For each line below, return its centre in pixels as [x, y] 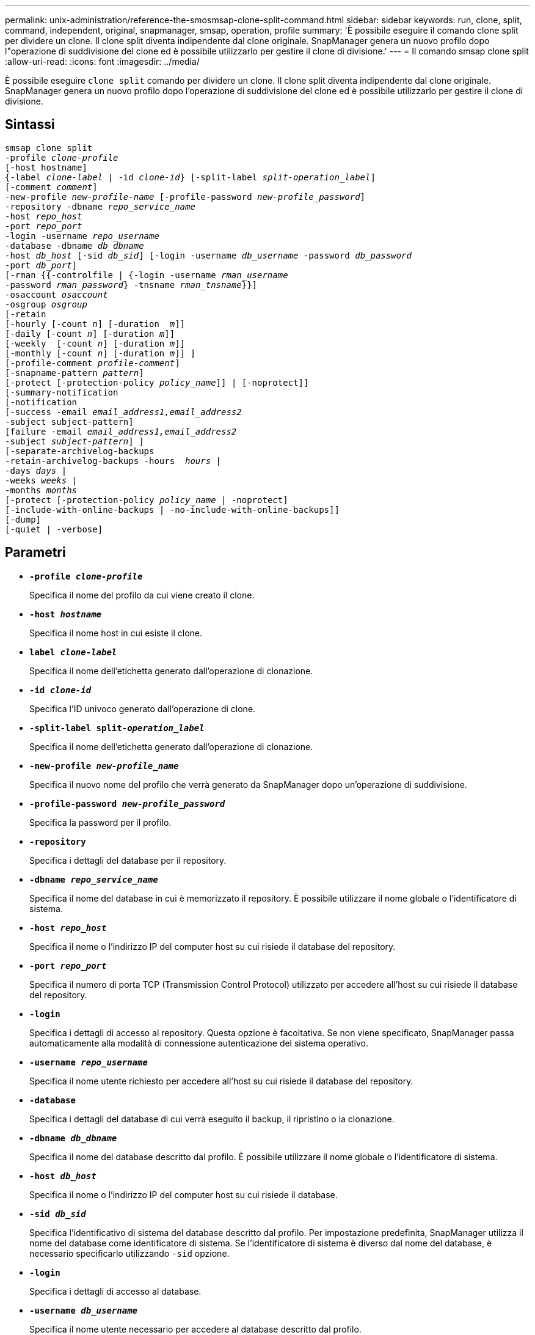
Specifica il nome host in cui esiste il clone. [116, 633]
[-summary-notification [62, 392]
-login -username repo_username [82, 236]
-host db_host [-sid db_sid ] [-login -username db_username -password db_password [208, 255]
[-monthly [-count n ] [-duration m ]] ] [100, 353]
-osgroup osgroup [46, 304]
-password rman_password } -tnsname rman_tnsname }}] [131, 285]
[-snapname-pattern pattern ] [75, 373]
